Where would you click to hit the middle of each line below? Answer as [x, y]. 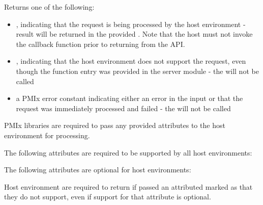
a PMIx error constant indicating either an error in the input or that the [129, 98]
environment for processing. [47, 135]
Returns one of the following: [49, 7]
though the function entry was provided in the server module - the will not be [137, 71]
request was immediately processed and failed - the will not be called [123, 108]
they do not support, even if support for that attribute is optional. [108, 197]
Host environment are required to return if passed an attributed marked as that [128, 186]
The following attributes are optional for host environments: [98, 170]
